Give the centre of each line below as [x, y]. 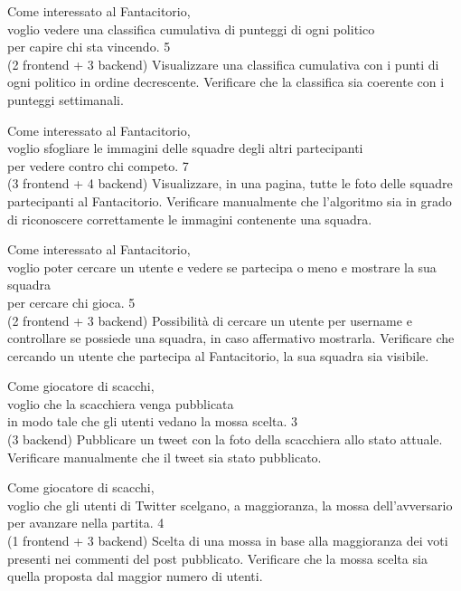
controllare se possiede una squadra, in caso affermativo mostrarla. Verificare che [231, 338]
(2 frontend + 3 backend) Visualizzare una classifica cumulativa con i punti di [223, 64]
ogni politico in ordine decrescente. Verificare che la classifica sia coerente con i [226, 82]
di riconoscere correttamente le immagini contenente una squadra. [190, 219]
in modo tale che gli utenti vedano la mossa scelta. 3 [153, 421]
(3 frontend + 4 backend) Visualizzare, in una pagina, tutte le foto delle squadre [230, 183]
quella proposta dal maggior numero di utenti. [135, 576]
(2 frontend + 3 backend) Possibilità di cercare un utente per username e [210, 320]
